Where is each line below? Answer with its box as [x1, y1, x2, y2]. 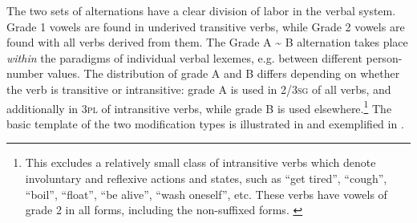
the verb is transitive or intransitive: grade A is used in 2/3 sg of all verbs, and [6, 80, 391, 97]
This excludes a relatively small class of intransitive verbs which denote [25, 154, 376, 171]
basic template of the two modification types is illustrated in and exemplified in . [6, 115, 404, 132]
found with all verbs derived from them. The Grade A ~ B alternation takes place [6, 34, 408, 51]
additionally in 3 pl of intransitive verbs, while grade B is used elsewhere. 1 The [6, 97, 392, 116]
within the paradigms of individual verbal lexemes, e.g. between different [6, 49, 362, 66]
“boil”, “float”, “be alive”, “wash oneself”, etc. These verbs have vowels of [25, 185, 387, 202]
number [6, 65, 44, 82]
